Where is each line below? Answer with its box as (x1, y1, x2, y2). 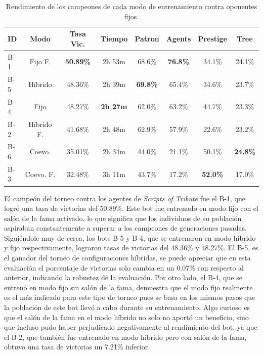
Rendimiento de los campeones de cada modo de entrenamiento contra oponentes (6, 1, 257, 11)
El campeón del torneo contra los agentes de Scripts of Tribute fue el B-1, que (4, 193, 245, 203)
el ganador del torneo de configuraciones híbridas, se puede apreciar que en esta (4, 252, 251, 263)
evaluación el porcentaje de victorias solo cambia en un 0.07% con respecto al (4, 262, 244, 273)
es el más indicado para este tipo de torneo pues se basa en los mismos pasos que (4, 292, 255, 302)
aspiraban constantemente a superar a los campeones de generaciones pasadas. (4, 223, 247, 233)
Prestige (198, 33, 227, 43)
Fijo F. (29, 56, 51, 67)
